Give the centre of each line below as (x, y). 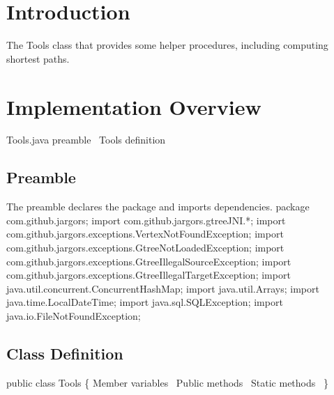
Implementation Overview (134, 106)
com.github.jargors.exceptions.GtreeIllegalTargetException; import (149, 275)
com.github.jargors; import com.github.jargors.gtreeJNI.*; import (146, 220)
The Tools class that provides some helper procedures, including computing (167, 45)
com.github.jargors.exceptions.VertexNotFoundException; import (145, 234)
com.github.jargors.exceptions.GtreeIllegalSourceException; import (149, 261)
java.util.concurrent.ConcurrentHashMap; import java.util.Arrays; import (163, 288)
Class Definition (65, 353)
